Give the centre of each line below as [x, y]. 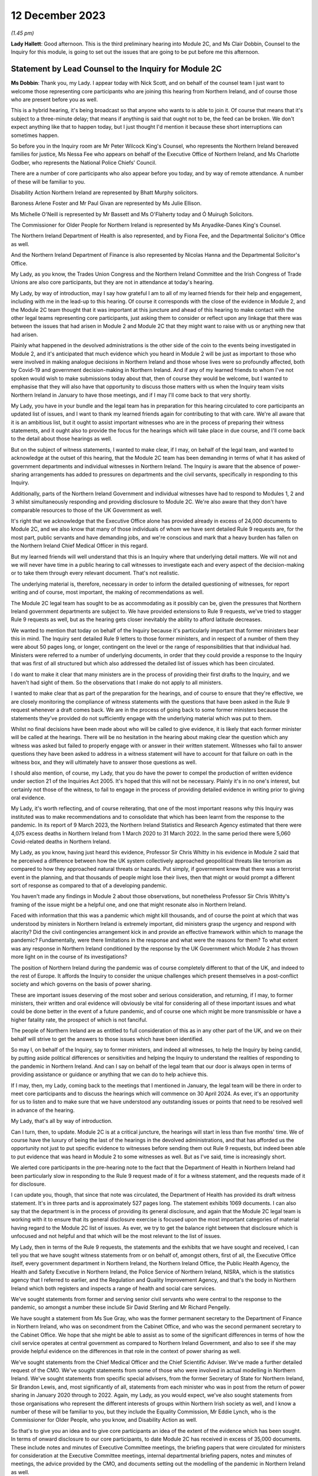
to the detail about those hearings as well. [62, 439]
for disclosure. [29, 1184]
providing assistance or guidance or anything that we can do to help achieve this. [110, 1075]
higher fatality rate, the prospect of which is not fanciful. [79, 1020]
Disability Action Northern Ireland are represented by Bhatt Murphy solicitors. [105, 192]
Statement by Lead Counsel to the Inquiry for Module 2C [116, 69]
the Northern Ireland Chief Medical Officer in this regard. [79, 546]
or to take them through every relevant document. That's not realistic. [95, 573]
